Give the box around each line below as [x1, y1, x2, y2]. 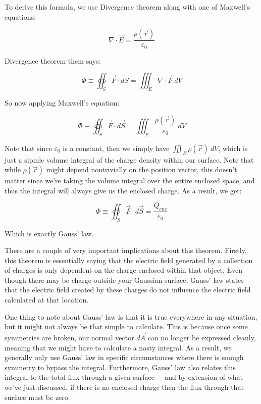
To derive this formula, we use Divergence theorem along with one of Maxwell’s [5, 2, 250, 12]
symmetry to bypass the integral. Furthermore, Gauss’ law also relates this [5, 362, 236, 372]
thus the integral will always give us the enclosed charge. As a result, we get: [5, 185, 242, 195]
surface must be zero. [5, 391, 70, 402]
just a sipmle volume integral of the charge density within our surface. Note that [5, 154, 254, 165]
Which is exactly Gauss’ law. [5, 228, 94, 238]
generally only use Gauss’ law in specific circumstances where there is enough [5, 352, 244, 363]
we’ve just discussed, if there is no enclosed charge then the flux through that [5, 382, 244, 392]
